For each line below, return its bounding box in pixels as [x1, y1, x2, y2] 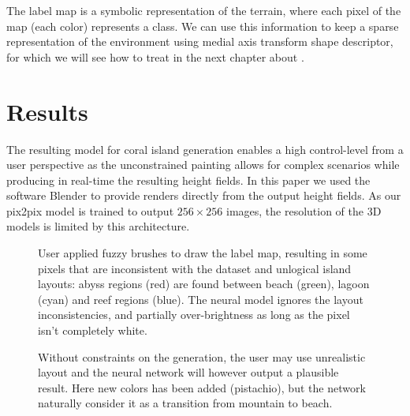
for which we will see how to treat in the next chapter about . [6, 48, 304, 65]
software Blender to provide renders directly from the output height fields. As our [6, 187, 401, 204]
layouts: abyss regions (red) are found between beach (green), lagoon [38, 275, 370, 292]
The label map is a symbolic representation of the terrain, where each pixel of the [6, 2, 401, 18]
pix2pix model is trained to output [6, 202, 174, 219]
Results [6, 95, 88, 127]
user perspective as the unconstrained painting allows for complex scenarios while [6, 156, 400, 173]
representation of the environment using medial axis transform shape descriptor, [6, 33, 393, 50]
